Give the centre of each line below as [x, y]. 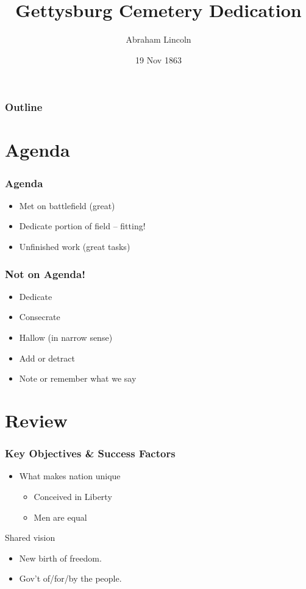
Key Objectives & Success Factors [90, 453]
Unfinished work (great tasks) [75, 247]
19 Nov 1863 [158, 59]
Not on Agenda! [45, 273]
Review [36, 420]
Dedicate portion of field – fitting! [82, 226]
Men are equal [60, 517]
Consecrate [40, 317]
